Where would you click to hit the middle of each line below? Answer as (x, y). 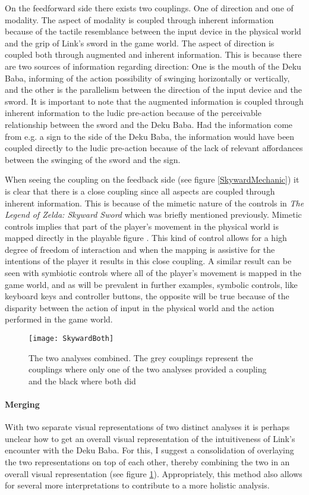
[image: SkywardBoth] (71, 339)
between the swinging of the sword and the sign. (93, 159)
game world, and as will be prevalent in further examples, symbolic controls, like (151, 284)
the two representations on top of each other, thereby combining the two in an (147, 462)
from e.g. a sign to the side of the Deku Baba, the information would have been (150, 136)
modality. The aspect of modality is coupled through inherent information (139, 19)
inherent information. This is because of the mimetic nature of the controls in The (154, 203)
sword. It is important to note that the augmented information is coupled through (154, 101)
